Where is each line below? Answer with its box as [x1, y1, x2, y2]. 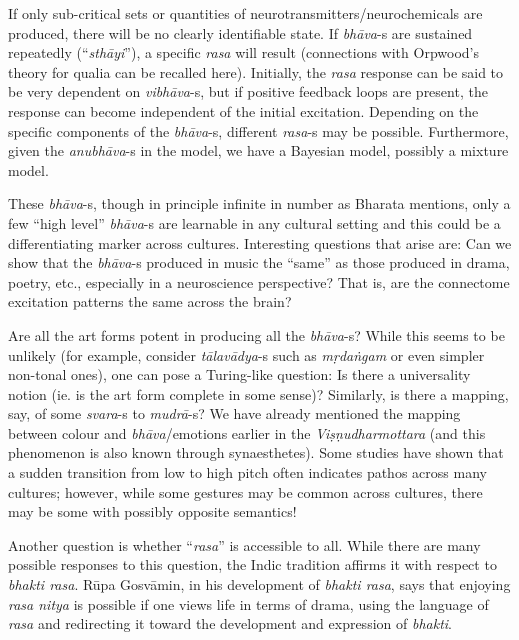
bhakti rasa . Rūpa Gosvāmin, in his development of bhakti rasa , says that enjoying [8, 574, 511, 595]
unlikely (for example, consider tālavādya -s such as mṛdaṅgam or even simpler [8, 344, 485, 365]
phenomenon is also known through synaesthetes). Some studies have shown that [8, 442, 504, 463]
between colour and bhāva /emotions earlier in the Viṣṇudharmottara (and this [8, 422, 486, 443]
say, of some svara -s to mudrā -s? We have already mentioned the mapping [8, 403, 461, 424]
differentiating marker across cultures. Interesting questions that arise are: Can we [8, 232, 512, 253]
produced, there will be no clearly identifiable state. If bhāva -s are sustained [8, 22, 473, 43]
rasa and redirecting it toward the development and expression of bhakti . [8, 613, 452, 634]
